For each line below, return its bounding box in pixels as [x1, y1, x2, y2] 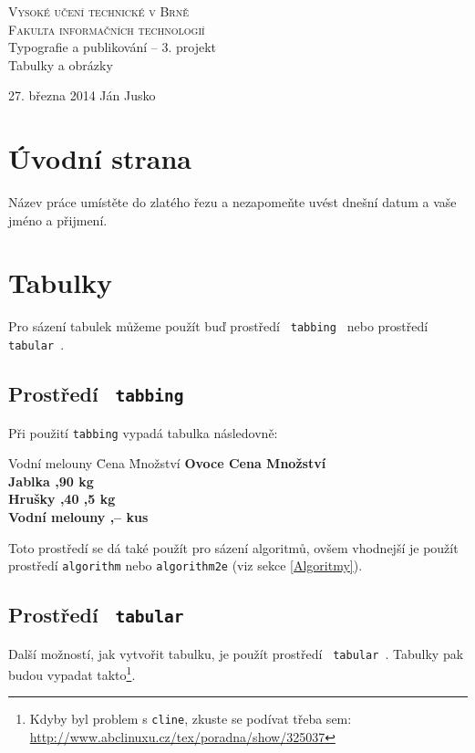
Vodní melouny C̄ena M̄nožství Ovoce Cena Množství [8, 454, 326, 473]
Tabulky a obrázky [8, 55, 113, 74]
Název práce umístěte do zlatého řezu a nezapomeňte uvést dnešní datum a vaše [8, 193, 457, 212]
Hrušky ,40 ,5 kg [8, 489, 116, 508]
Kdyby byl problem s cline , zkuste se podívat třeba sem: [29, 709, 352, 728]
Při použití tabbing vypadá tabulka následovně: [8, 423, 278, 442]
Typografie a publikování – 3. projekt [8, 37, 217, 57]
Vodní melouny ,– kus [8, 507, 149, 526]
